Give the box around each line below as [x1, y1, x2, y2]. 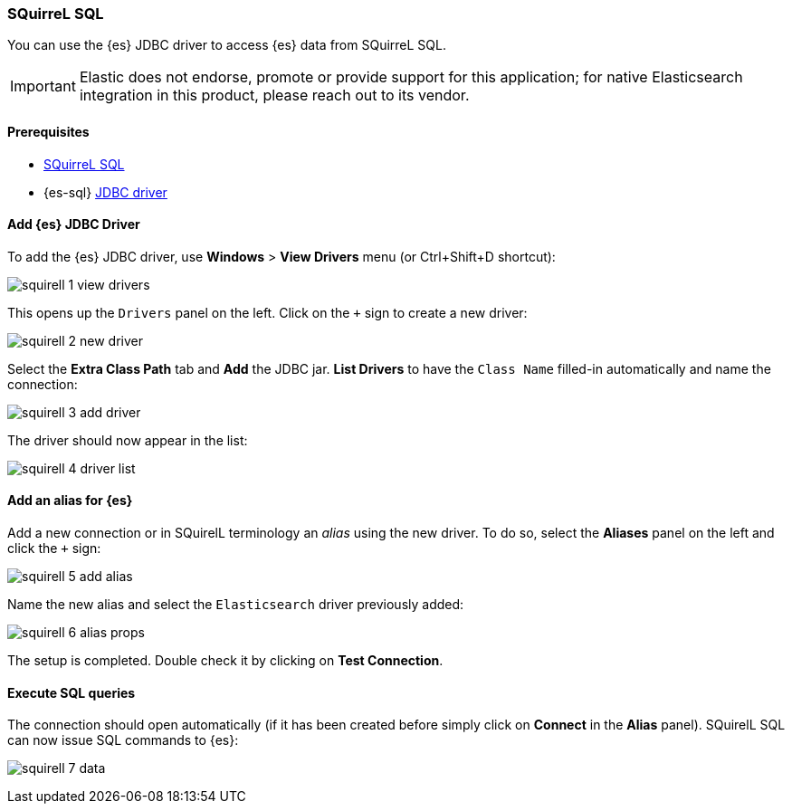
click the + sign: [7, 540, 101, 557]
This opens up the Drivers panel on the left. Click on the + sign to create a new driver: [7, 304, 528, 320]
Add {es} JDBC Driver [7, 216, 140, 233]
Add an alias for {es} [7, 492, 133, 509]
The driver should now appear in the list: [7, 432, 248, 448]
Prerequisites [7, 123, 90, 139]
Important [10, 77, 76, 96]
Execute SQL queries [7, 684, 136, 701]
